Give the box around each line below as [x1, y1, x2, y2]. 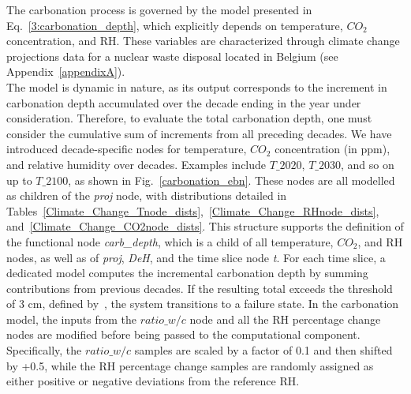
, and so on [340, 156, 394, 172]
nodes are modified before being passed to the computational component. [6, 326, 361, 343]
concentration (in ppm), [275, 141, 390, 157]
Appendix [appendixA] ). [6, 63, 125, 80]
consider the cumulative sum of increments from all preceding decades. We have [6, 125, 392, 141]
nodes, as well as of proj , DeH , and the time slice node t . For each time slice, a [6, 249, 386, 265]
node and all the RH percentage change [189, 310, 381, 327]
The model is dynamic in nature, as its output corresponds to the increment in [6, 78, 387, 95]
